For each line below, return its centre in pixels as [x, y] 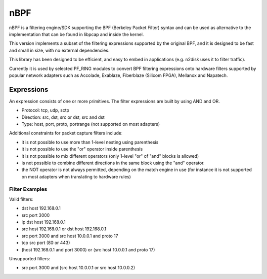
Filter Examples [28, 189]
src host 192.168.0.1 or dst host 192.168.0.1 [64, 229]
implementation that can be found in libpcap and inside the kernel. [77, 34]
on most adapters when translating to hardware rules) [76, 176]
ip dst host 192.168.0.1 [44, 222]
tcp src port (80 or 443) [46, 243]
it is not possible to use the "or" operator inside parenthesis [82, 149]
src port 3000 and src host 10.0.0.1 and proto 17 [70, 236]
